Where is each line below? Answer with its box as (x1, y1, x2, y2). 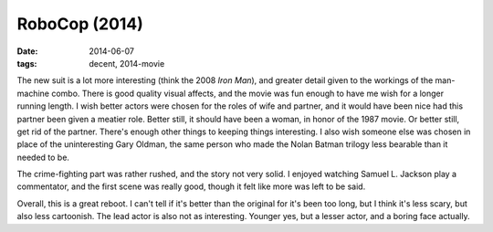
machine (16, 88, 50, 99)
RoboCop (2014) (16, 14, 143, 34)
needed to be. (16, 152, 70, 163)
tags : (16, 58, 37, 69)
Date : (16, 46, 38, 57)
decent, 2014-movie (89, 58, 165, 69)
